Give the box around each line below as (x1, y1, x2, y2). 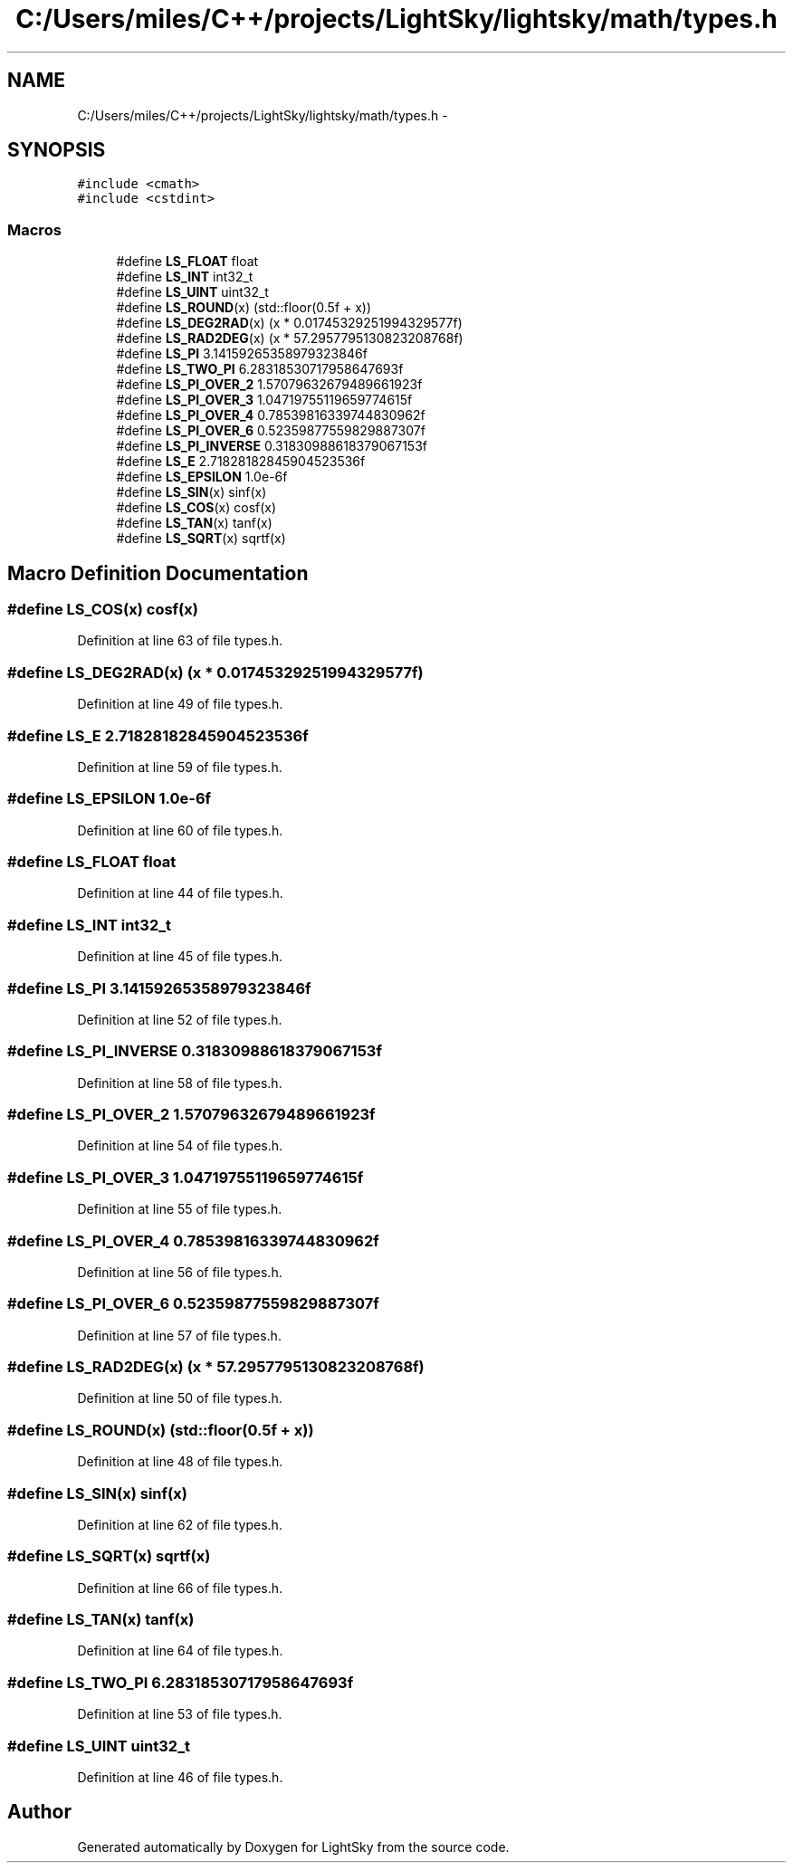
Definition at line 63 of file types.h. (77, 633, 283, 649)
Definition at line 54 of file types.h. (77, 1138, 283, 1154)
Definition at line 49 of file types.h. (77, 696, 283, 712)
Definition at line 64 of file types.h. (77, 1643, 283, 1659)
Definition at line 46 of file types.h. (77, 1769, 283, 1785)
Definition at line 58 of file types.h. (77, 1074, 282, 1091)
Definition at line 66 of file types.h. (77, 1579, 283, 1596)
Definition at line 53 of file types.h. (77, 1706, 282, 1722)
